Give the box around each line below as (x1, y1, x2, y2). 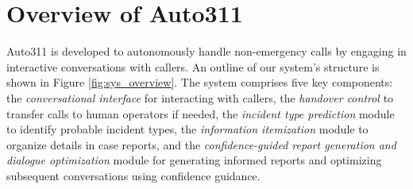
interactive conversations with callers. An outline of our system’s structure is (6, 58, 380, 75)
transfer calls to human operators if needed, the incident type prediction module (6, 105, 395, 121)
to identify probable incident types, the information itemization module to (6, 121, 369, 137)
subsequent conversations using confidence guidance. (6, 167, 261, 183)
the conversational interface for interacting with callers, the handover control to (6, 89, 394, 106)
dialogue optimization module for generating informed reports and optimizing (6, 152, 382, 168)
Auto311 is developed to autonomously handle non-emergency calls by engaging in (6, 43, 407, 60)
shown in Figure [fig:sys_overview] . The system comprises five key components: (6, 74, 393, 91)
